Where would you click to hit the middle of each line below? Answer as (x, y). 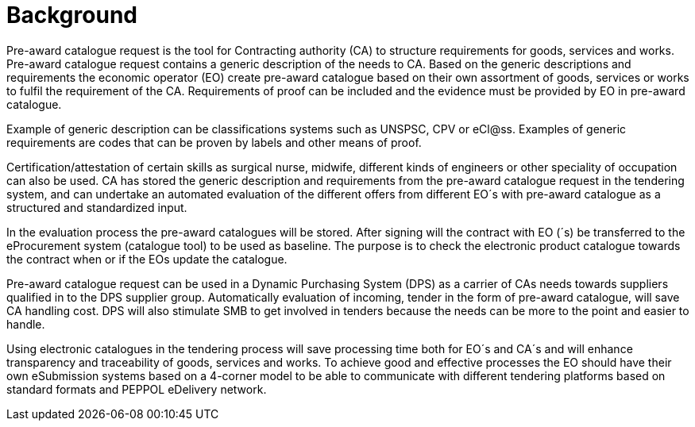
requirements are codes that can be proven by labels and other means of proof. (214, 142)
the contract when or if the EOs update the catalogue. (147, 259)
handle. (26, 324)
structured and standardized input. (97, 207)
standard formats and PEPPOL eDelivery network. (137, 389)
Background (72, 15)
